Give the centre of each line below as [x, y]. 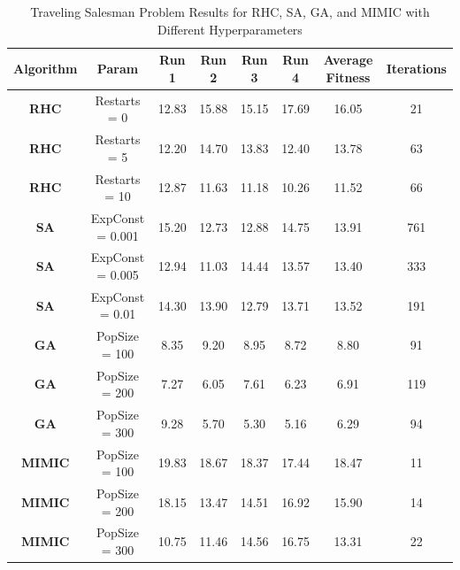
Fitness [348, 77]
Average [348, 60]
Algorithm [46, 68]
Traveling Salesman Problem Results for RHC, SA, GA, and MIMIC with [230, 12]
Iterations [416, 68]
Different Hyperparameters [230, 29]
